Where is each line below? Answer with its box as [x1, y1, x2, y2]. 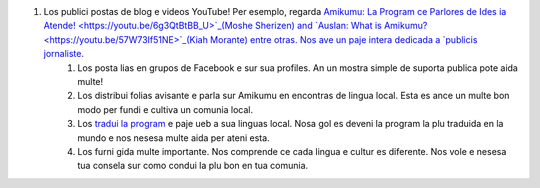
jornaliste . [43, 48, 85, 60]
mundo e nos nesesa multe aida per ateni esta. [77, 131, 270, 144]
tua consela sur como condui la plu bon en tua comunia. [77, 160, 309, 172]
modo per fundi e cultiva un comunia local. [77, 103, 254, 115]
